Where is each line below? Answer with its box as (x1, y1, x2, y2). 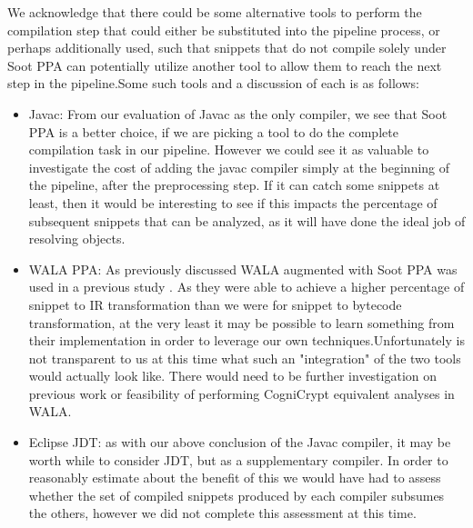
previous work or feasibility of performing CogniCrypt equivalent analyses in (28, 384, 455, 403)
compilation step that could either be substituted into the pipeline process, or (7, 20, 440, 39)
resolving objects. (28, 229, 126, 248)
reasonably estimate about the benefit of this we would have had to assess (28, 468, 441, 487)
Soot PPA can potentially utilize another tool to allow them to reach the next (7, 55, 442, 75)
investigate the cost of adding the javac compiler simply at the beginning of (28, 157, 450, 176)
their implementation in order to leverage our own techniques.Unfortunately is (28, 331, 465, 350)
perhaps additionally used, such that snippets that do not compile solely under (7, 38, 447, 57)
